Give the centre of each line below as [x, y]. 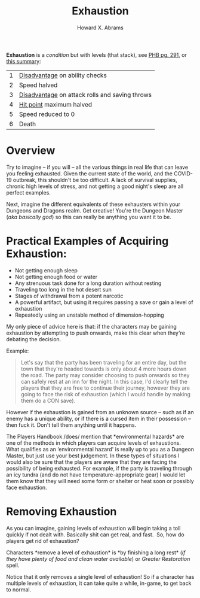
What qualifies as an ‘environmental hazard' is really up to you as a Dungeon [100, 449]
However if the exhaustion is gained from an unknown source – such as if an [100, 412]
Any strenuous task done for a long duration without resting [88, 283]
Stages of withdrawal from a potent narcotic [69, 296]
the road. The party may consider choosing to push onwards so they [105, 375]
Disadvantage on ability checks [63, 75]
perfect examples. [28, 192]
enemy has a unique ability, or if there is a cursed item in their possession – [99, 418]
